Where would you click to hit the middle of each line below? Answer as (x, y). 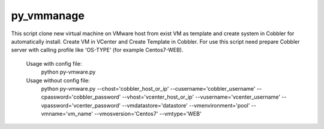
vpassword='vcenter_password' (81, 105)
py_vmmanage (48, 16)
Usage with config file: (54, 63)
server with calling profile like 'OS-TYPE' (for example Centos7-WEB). (97, 50)
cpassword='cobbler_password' (81, 97)
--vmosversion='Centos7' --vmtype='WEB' (148, 114)
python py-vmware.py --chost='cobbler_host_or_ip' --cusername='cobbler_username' (148, 88)
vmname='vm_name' (67, 114)
